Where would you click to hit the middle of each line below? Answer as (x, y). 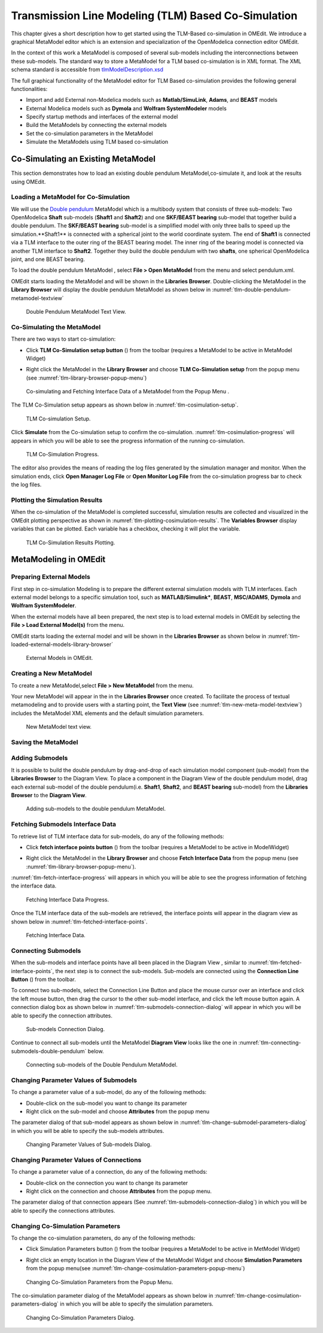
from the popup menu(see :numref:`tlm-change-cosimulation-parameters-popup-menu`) (135, 1268)
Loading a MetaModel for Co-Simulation (70, 197)
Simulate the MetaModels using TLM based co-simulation (97, 142)
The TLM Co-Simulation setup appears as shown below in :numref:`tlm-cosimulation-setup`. (125, 405)
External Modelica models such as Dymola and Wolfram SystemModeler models (126, 108)
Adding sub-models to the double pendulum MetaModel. (96, 809)
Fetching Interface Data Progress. (68, 899)
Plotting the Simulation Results (57, 500)
